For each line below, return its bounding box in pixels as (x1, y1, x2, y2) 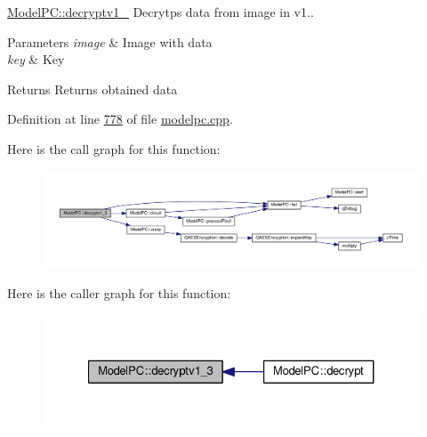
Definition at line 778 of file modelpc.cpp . (7, 109, 233, 128)
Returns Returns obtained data (7, 79, 178, 98)
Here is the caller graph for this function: (7, 283, 231, 302)
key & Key (7, 50, 65, 69)
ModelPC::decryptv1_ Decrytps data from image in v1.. (7, 3, 314, 20)
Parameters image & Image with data (7, 32, 213, 51)
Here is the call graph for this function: (7, 139, 221, 158)
